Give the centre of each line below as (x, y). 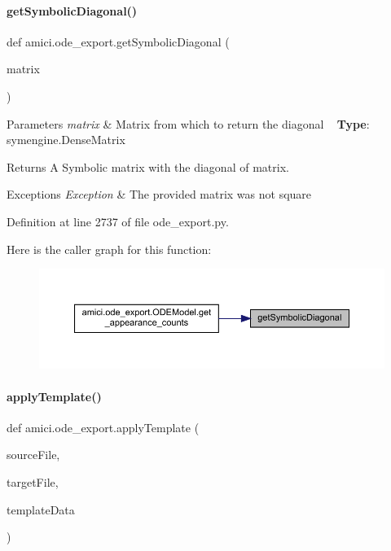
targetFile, (33, 481)
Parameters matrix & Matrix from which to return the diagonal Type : (188, 123)
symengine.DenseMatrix (66, 140)
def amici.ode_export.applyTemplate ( (103, 427)
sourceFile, (33, 455)
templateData (41, 509)
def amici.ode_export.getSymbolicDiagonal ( (118, 41)
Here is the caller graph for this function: (109, 249)
